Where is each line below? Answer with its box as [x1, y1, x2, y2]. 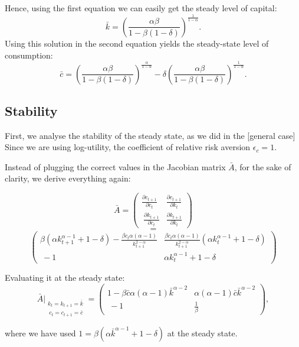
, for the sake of [234, 160, 291, 173]
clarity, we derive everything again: [5, 172, 131, 184]
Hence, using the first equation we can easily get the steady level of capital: [5, 2, 277, 14]
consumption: [5, 48, 53, 61]
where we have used [5, 326, 76, 339]
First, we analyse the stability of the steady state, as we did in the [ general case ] [5, 129, 295, 141]
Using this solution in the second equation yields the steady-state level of [5, 37, 269, 49]
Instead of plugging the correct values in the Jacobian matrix [5, 160, 226, 173]
